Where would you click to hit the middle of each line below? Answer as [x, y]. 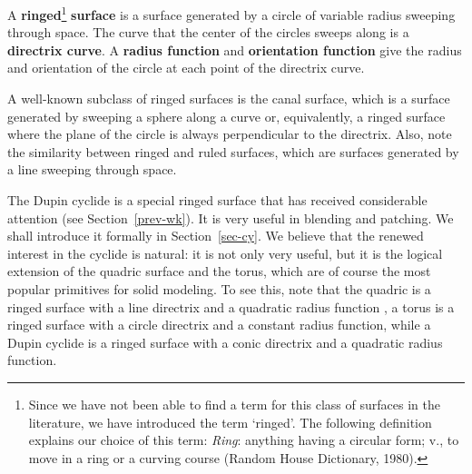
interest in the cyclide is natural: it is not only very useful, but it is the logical [225, 253]
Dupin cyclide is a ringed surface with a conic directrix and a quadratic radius [225, 342]
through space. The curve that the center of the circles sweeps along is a [208, 32]
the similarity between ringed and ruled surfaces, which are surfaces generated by [233, 151]
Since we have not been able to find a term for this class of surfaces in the [234, 404]
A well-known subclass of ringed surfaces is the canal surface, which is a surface [229, 99]
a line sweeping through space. [92, 169]
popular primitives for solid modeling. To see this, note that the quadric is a [219, 288]
